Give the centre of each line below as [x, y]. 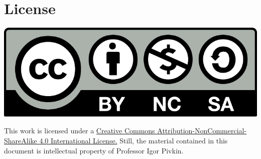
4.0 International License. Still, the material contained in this [134, 141]
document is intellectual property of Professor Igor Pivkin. [94, 150]
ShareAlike [21, 141]
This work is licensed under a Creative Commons [80, 131]
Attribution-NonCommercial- [202, 131]
